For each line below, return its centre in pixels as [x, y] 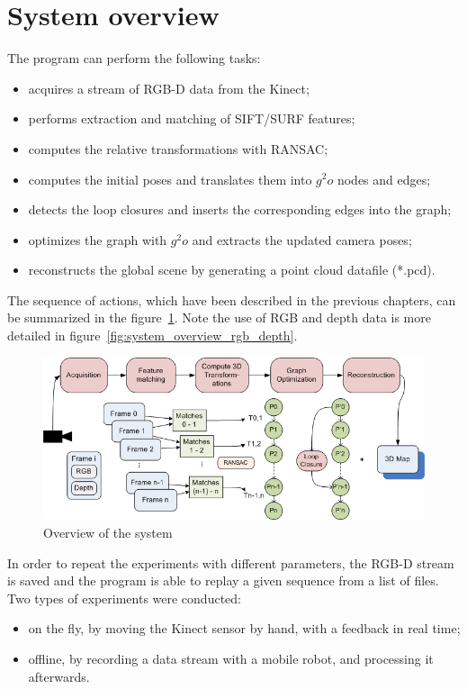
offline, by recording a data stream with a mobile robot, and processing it [231, 658]
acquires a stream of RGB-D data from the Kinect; [169, 88]
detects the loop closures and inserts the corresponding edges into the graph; [240, 209]
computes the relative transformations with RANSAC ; [178, 148]
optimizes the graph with [98, 239]
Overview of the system [108, 532]
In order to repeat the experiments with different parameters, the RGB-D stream [231, 562]
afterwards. [59, 676]
